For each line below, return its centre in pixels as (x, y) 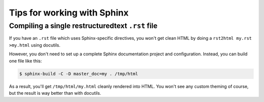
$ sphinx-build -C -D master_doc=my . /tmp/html (79, 74)
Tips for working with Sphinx (69, 13)
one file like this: (25, 61)
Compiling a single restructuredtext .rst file (83, 26)
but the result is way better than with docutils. (55, 93)
